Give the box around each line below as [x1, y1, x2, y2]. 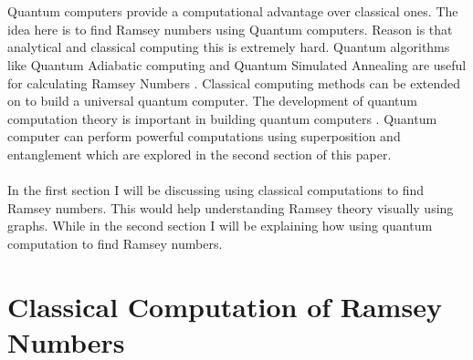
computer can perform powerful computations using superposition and [7, 127, 401, 146]
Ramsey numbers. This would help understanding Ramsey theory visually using [7, 198, 454, 217]
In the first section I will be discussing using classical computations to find [7, 180, 425, 200]
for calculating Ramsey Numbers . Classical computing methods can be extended [7, 73, 461, 92]
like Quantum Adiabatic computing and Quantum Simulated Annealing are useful [7, 55, 467, 74]
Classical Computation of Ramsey [7, 287, 442, 324]
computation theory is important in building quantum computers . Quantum [7, 108, 437, 128]
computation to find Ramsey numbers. [7, 233, 223, 252]
